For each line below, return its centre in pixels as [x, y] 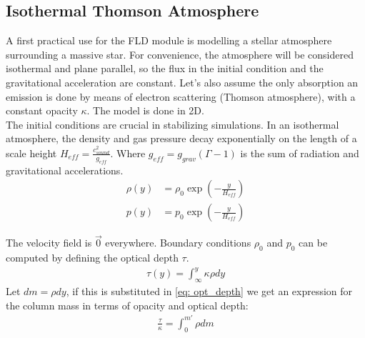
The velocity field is [49, 243]
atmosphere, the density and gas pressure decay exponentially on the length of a [181, 138]
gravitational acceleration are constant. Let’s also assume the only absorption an [182, 82]
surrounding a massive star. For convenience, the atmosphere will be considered [180, 54]
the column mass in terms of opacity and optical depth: [127, 305]
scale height [31, 153]
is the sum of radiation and [300, 153]
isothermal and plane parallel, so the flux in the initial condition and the [165, 68]
